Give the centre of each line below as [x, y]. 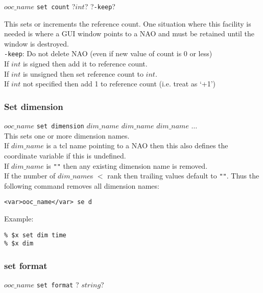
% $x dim [19, 244]
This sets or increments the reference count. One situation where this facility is [128, 23]
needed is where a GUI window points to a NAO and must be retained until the [129, 33]
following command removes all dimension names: [82, 185]
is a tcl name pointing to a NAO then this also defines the [137, 145]
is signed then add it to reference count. [85, 64]
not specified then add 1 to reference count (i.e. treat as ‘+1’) [119, 84]
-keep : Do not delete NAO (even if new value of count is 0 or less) [108, 53]
